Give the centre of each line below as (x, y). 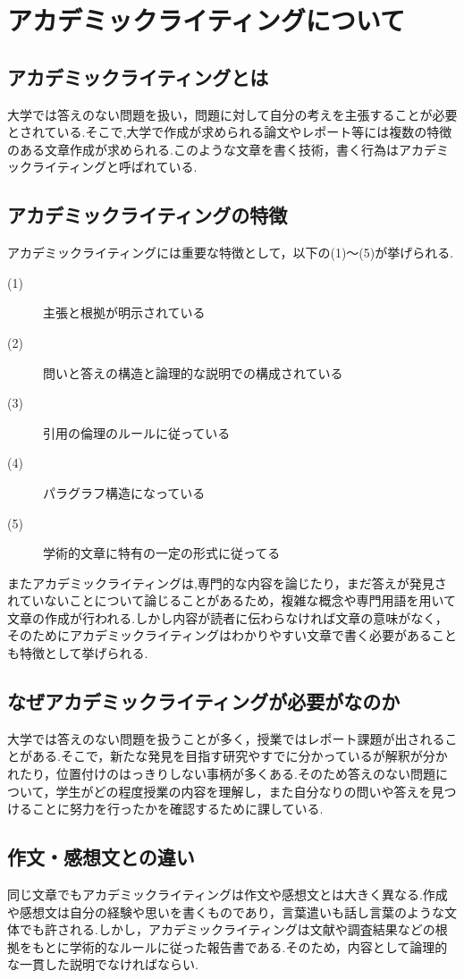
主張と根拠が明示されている (124, 312)
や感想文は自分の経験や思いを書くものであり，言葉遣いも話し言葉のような (226, 911)
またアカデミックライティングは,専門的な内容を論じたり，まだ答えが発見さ (227, 582)
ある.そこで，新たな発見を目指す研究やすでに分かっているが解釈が (227, 756)
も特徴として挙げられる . (78, 653)
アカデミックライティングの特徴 (148, 215)
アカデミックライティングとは (138, 76)
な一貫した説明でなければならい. (103, 964)
